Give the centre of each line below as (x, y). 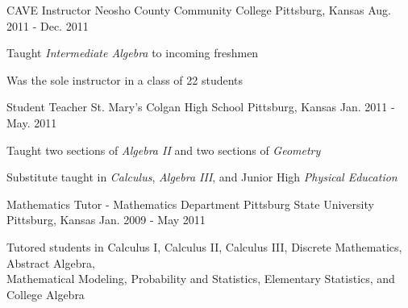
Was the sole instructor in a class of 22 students (125, 79)
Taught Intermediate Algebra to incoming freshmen (133, 53)
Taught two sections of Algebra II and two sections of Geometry (164, 150)
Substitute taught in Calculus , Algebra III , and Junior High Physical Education (202, 177)
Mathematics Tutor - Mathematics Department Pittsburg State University (190, 204)
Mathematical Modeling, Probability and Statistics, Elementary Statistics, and (201, 279)
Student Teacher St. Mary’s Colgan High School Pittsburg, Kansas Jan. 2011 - (201, 107)
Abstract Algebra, (51, 262)
